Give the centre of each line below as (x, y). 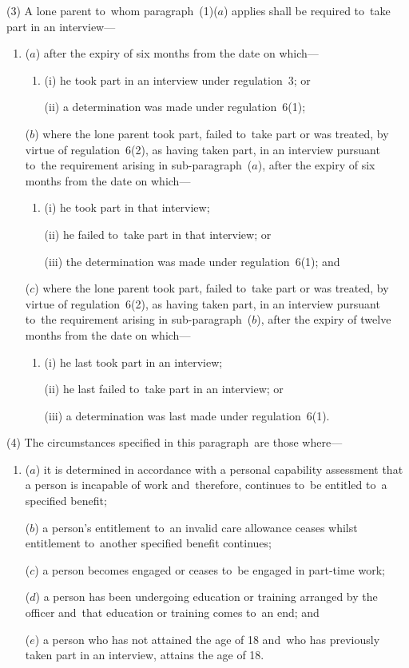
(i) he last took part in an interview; (133, 362)
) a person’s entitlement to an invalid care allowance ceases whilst (196, 527)
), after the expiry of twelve (324, 319)
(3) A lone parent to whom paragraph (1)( (112, 10)
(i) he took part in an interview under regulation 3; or (177, 80)
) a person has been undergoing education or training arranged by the (206, 596)
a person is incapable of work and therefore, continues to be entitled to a (206, 485)
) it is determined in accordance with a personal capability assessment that (219, 469)
